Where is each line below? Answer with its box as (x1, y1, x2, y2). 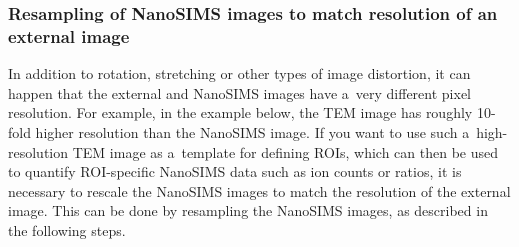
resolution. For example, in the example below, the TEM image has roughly (8, 102, 473, 123)
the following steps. (8, 219, 126, 240)
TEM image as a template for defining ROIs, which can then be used (72, 141, 498, 162)
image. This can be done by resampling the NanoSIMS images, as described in (8, 200, 488, 221)
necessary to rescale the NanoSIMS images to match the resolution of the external (8, 180, 511, 201)
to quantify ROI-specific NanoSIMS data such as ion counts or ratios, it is (8, 161, 462, 182)
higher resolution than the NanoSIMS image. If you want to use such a (35, 121, 470, 142)
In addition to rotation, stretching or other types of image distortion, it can (8, 63, 471, 84)
